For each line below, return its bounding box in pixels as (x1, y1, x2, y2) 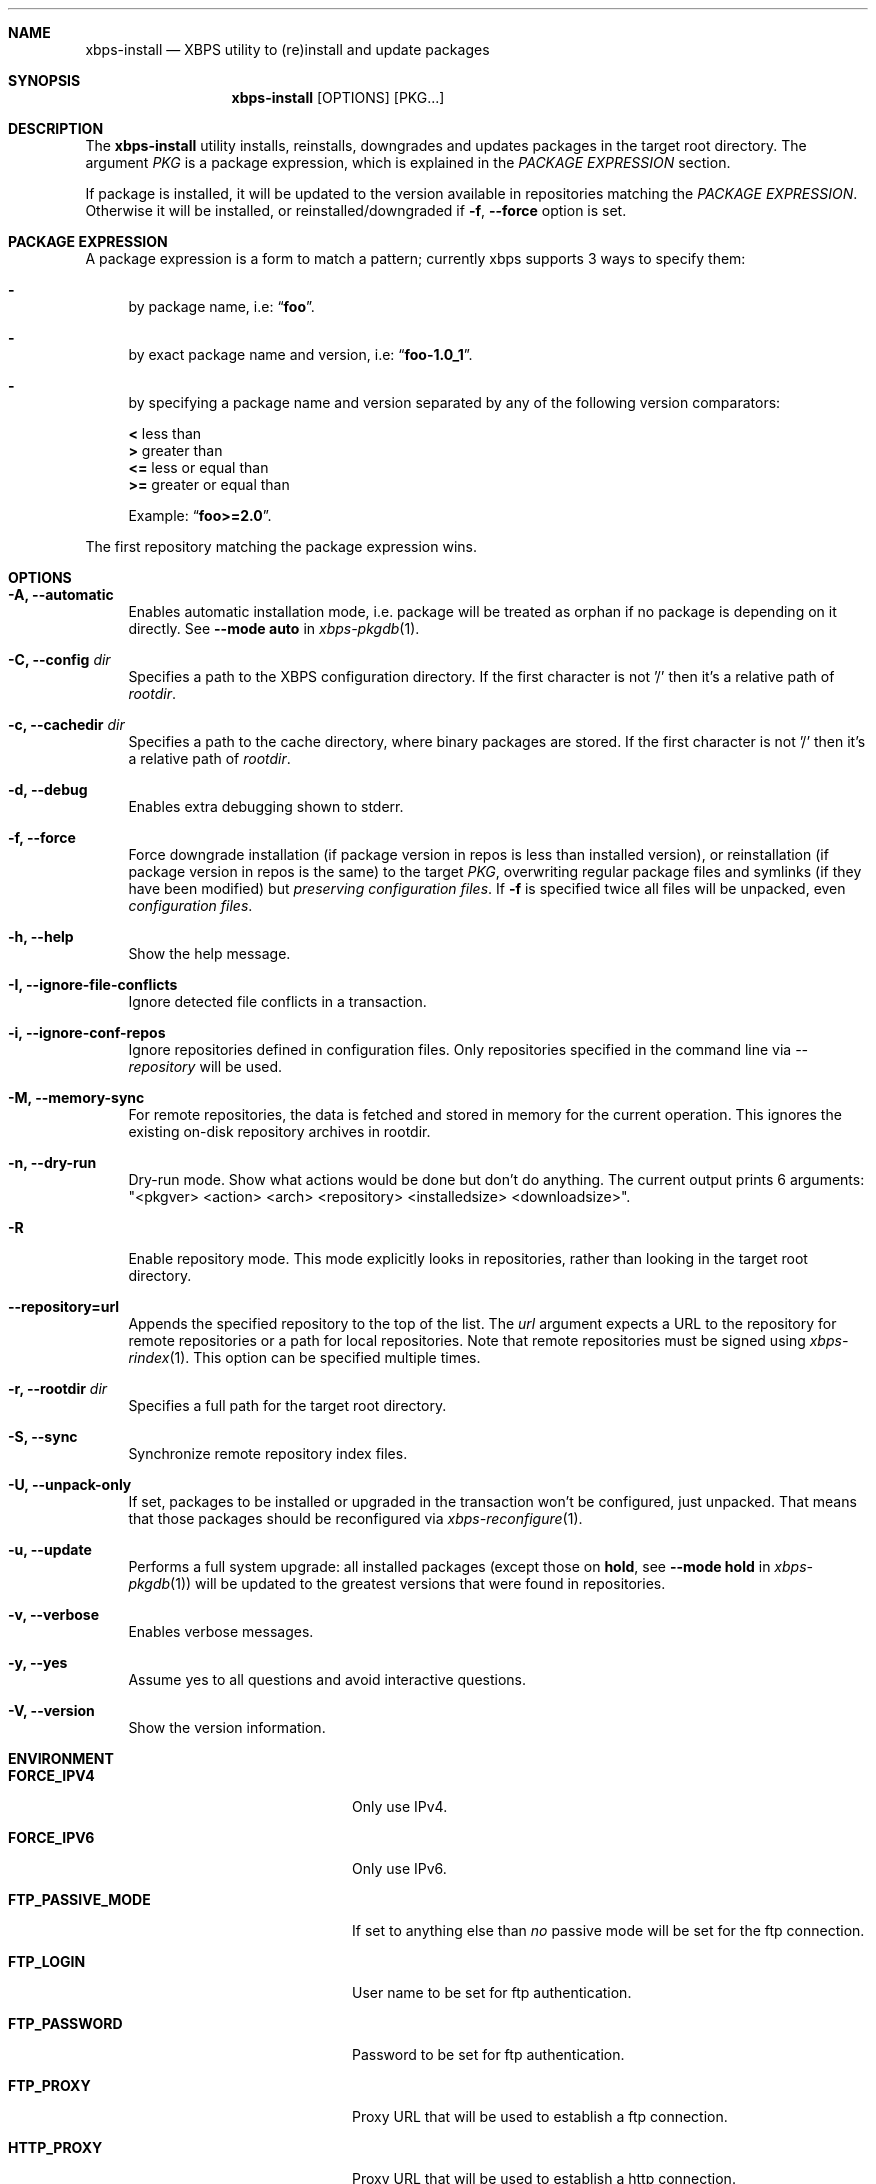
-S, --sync (8, 1428, 78, 1445)
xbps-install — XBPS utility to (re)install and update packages (85, 41, 490, 58)
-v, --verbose (8, 1606, 100, 1623)
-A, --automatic (8, 586, 114, 603)
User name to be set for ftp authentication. (352, 1984, 632, 2001)
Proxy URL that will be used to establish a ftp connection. (352, 2108, 728, 2125)
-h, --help (8, 928, 74, 945)
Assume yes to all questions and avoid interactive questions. (128, 1671, 526, 1688)
